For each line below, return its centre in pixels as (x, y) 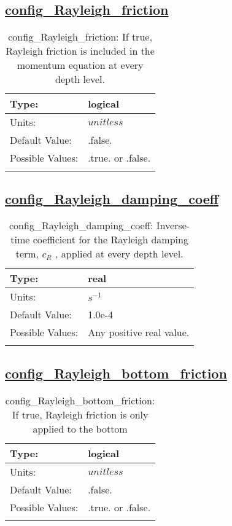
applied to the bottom (80, 428)
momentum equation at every (80, 65)
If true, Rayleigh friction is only (80, 414)
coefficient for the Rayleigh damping (110, 240)
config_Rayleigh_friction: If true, (80, 37)
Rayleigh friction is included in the (80, 51)
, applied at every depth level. (119, 254)
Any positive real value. (139, 332)
